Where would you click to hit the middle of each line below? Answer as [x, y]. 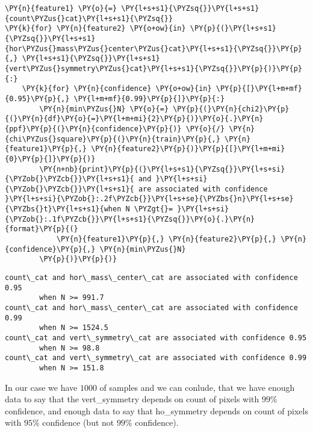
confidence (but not [78, 422]
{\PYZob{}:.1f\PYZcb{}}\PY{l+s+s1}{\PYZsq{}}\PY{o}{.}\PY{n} [130, 219]
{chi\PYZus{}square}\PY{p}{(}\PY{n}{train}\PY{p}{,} [113, 139]
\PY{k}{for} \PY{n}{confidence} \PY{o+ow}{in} [117, 89]
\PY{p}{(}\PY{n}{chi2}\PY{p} [231, 109]
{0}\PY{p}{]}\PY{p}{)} [50, 159]
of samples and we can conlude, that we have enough [197, 387]
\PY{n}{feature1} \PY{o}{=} [61, 8]
